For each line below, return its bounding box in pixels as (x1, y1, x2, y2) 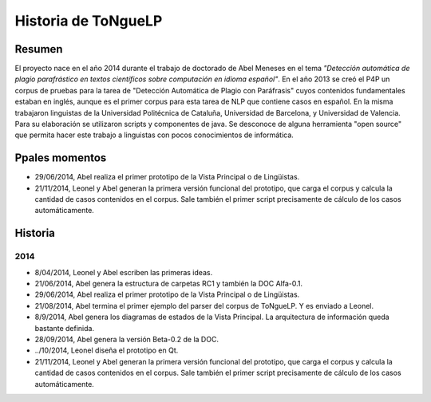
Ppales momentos (14, 152, 107, 165)
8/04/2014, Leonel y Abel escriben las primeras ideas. (34, 267, 213, 277)
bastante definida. (34, 323, 95, 333)
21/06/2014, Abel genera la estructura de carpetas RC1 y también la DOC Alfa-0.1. (34, 279, 303, 289)
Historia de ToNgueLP (14, 12, 163, 30)
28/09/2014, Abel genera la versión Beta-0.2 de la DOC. (34, 334, 219, 344)
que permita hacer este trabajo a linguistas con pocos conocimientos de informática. (14, 130, 295, 140)
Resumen (14, 42, 63, 56)
